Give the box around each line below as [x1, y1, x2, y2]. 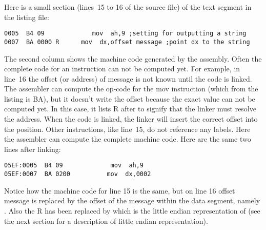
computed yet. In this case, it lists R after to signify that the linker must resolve [4, 103, 256, 114]
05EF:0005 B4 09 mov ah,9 [4, 162, 144, 169]
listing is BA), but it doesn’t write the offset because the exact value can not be [4, 93, 255, 104]
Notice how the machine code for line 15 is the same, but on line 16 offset [4, 185, 235, 196]
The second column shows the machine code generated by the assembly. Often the [4, 53, 262, 64]
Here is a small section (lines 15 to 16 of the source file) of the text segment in [4, 2, 252, 12]
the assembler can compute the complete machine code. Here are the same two [4, 133, 251, 144]
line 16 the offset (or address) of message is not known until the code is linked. [4, 73, 252, 84]
